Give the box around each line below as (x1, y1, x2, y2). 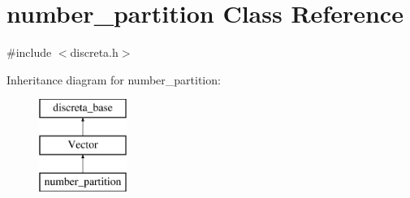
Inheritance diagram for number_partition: (6, 71, 221, 88)
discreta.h (70, 44, 119, 61)
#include (6, 44, 52, 61)
